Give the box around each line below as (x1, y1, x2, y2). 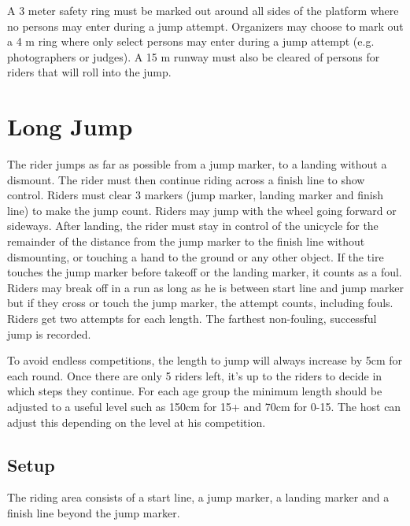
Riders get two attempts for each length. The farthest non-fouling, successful (7, 310, 377, 327)
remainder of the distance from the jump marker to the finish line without (7, 233, 365, 250)
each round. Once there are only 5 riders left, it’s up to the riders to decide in (7, 367, 382, 383)
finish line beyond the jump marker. (7, 504, 180, 520)
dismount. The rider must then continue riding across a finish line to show (7, 171, 365, 187)
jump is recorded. (7, 325, 91, 342)
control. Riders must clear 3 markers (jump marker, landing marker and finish (7, 187, 384, 203)
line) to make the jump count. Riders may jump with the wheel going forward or (7, 202, 397, 218)
